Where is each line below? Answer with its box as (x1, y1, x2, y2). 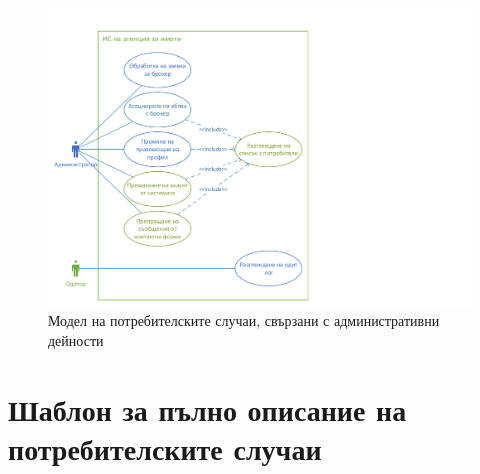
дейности (48, 329, 104, 350)
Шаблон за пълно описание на (8, 388, 407, 429)
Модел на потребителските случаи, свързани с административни (48, 310, 440, 331)
